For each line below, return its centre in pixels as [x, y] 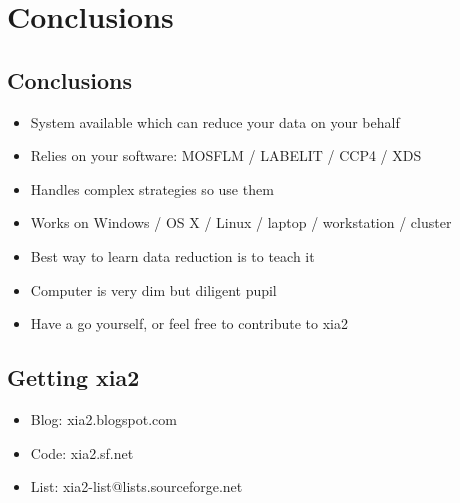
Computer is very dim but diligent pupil [153, 289]
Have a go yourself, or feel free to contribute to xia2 [189, 323]
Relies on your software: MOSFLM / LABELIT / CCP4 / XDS [226, 155]
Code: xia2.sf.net [82, 452]
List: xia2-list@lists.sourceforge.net [136, 486]
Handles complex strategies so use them [152, 188]
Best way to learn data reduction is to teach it [172, 255]
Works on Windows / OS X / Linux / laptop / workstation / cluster [241, 222]
